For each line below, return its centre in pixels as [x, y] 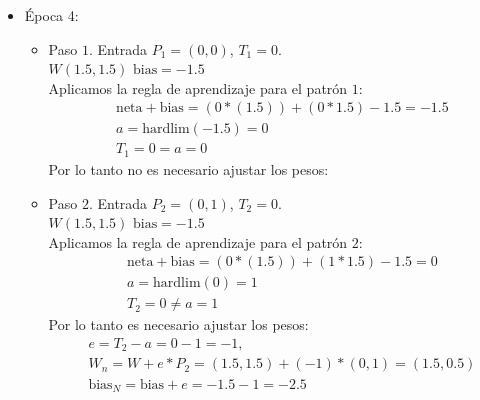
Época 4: [51, 15]
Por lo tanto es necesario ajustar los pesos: [178, 324]
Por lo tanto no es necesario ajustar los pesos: [188, 168]
